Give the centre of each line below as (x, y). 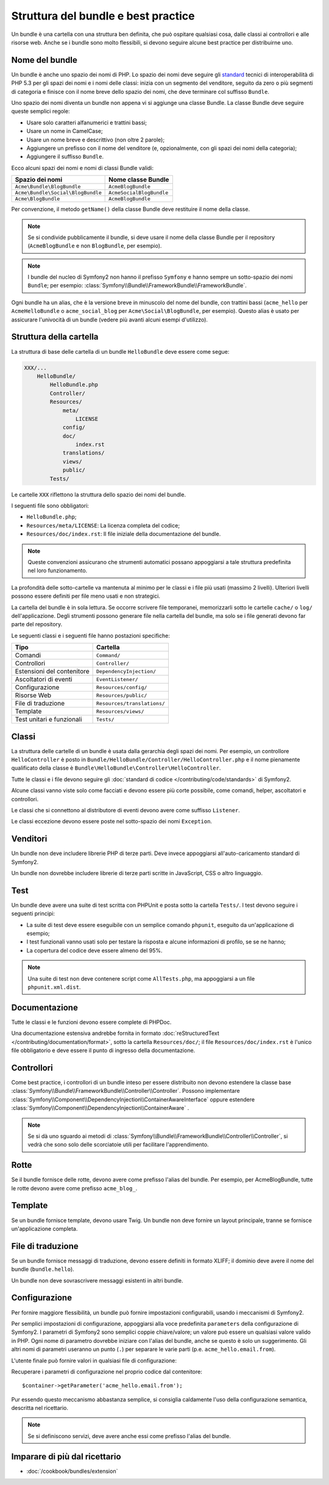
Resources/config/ (122, 687)
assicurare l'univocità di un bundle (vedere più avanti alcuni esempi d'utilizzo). (110, 320)
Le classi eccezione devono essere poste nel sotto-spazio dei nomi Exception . (112, 821)
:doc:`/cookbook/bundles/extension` (72, 1471)
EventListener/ (117, 679)
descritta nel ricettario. (40, 1408)
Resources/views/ (120, 711)
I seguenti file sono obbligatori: (50, 506)
